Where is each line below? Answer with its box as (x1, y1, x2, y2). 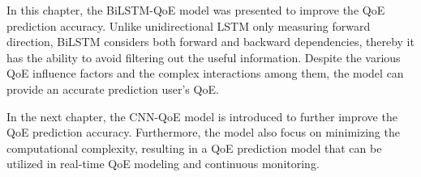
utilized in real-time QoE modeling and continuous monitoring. (6, 155, 320, 172)
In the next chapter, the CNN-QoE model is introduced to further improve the (6, 107, 397, 124)
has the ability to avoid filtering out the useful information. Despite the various (6, 48, 401, 65)
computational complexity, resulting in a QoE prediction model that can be (6, 139, 382, 156)
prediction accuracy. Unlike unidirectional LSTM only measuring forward (6, 17, 371, 34)
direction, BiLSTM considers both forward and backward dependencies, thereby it (6, 33, 415, 50)
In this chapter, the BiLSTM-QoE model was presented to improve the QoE (6, 2, 385, 18)
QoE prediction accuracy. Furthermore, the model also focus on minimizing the (6, 124, 400, 141)
